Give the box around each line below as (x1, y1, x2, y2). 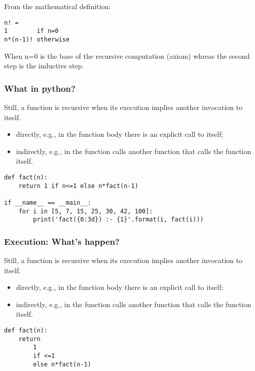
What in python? (4, 82, 76, 94)
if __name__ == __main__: (4, 199, 91, 206)
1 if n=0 (4, 27, 59, 35)
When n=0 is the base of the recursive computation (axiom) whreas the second (4, 50, 250, 61)
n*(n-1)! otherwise (4, 35, 69, 43)
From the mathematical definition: (4, 1, 111, 11)
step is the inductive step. (4, 60, 84, 71)
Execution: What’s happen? (4, 235, 120, 247)
